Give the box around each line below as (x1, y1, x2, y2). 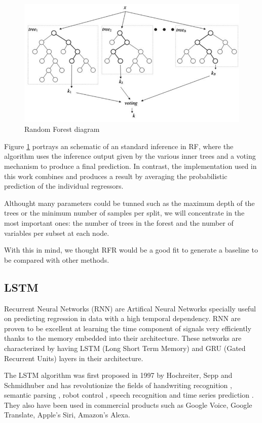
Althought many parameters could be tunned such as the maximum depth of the (4, 197, 255, 208)
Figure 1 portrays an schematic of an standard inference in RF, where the (4, 140, 234, 151)
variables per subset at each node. (4, 227, 109, 238)
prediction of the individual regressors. (4, 181, 124, 191)
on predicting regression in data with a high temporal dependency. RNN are (4, 313, 241, 324)
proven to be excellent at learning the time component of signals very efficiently (4, 323, 251, 333)
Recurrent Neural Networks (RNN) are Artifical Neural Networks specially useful (4, 303, 256, 313)
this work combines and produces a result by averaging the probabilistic (4, 170, 228, 181)
